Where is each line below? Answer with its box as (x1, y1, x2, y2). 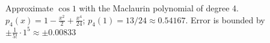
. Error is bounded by (185, 13, 265, 26)
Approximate (5, 2, 54, 14)
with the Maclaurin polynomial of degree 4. (79, 2, 239, 14)
